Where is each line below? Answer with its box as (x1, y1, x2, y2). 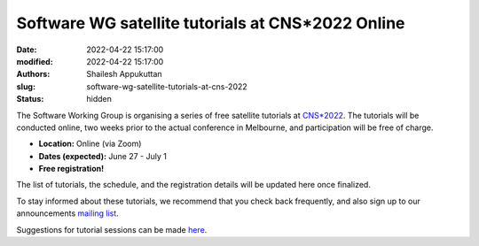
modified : (16, 56, 53, 66)
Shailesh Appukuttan (86, 69, 163, 80)
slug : (16, 81, 35, 92)
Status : (16, 94, 44, 104)
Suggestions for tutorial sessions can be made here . (16, 224, 208, 234)
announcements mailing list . (16, 208, 119, 219)
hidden (86, 94, 113, 104)
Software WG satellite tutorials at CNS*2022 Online (16, 13, 405, 33)
